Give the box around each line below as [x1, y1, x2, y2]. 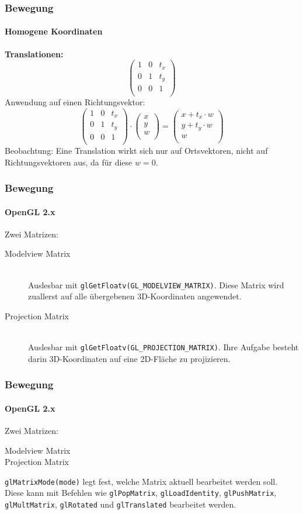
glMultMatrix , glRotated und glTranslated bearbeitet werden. [5, 498, 236, 510]
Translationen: [5, 47, 64, 60]
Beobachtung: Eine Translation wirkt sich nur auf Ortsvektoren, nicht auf [5, 144, 268, 157]
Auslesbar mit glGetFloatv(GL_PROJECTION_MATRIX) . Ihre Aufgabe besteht [28, 341, 299, 353]
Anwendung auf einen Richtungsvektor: [5, 96, 145, 108]
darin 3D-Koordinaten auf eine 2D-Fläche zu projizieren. [28, 352, 231, 364]
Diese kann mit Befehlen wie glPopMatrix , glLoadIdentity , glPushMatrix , [5, 487, 277, 499]
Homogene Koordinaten [5, 25, 103, 37]
